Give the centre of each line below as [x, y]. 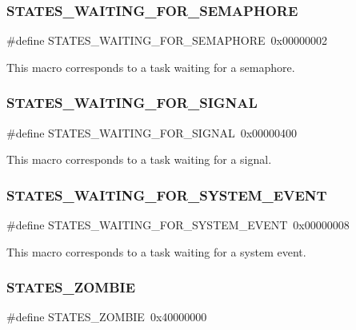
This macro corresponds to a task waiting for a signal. [139, 159]
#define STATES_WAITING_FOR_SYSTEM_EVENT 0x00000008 [178, 225]
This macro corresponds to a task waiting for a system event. [156, 251]
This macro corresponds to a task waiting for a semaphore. [151, 67]
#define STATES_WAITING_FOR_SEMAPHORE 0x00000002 [167, 40]
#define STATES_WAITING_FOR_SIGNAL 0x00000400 [152, 132]
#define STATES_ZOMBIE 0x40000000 [107, 317]
